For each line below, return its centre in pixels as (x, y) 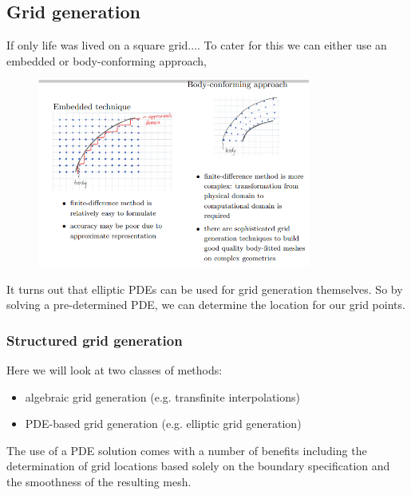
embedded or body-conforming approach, (107, 60)
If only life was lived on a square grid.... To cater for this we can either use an (197, 45)
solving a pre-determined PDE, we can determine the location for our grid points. (206, 305)
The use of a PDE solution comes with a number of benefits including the (187, 450)
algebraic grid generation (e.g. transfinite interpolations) (162, 396)
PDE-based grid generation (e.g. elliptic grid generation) (163, 424)
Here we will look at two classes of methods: (115, 369)
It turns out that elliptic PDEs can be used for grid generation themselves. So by (205, 289)
